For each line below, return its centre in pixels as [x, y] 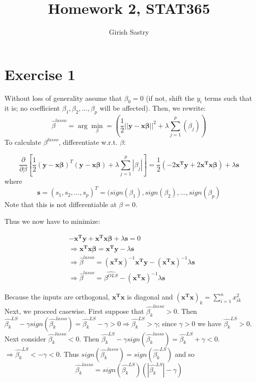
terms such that [228, 98]
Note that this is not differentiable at [61, 204]
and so [185, 354]
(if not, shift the [170, 98]
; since [167, 323]
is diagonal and [150, 297]
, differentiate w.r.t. [88, 142]
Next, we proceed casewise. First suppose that [74, 311]
